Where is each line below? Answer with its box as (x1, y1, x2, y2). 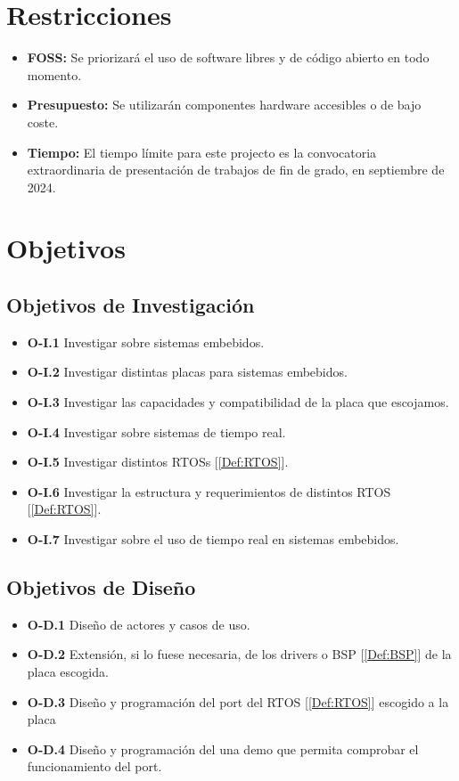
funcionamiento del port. (27, 757, 162, 776)
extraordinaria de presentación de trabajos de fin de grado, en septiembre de (27, 160, 445, 179)
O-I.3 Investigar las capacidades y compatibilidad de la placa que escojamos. (27, 393, 449, 411)
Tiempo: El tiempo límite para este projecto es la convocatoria (27, 142, 377, 161)
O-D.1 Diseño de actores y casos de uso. (27, 614, 250, 633)
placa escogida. (27, 663, 109, 680)
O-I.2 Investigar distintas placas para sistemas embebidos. (27, 362, 348, 381)
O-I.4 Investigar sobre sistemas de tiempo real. (27, 422, 286, 441)
